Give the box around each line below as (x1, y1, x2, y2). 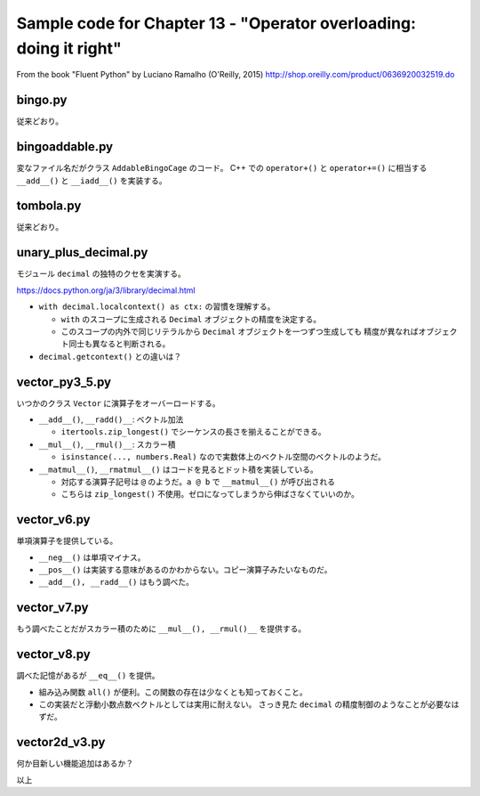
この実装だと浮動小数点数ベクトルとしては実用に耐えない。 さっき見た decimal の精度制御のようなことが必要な (38, 699, 452, 710)
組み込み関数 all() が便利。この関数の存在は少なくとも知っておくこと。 (38, 686, 308, 697)
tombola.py (16, 199, 82, 214)
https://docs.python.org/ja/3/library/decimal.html (16, 285, 196, 296)
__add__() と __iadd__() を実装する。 (16, 175, 167, 186)
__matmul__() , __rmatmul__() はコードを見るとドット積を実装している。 (38, 464, 319, 475)
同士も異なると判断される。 (68, 338, 171, 349)
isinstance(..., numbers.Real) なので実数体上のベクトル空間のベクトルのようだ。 (60, 451, 386, 462)
